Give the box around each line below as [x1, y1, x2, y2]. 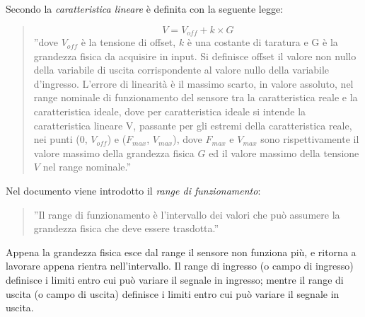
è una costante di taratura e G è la [187, 35, 338, 50]
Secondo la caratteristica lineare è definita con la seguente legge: [6, 1, 284, 16]
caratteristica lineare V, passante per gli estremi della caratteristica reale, [33, 117, 352, 132]
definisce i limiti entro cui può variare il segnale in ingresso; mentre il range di [6, 272, 344, 287]
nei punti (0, [33, 132, 88, 146]
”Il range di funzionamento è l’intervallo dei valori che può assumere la [33, 207, 340, 221]
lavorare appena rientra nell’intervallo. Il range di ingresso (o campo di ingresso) [6, 258, 354, 273]
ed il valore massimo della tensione [209, 145, 359, 160]
